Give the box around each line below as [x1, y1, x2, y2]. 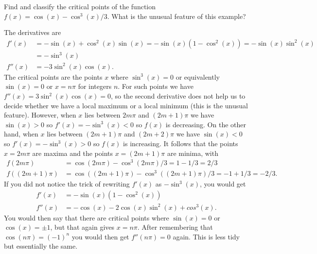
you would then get [71, 231, 129, 241]
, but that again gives [50, 222, 115, 232]
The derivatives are [4, 27, 61, 37]
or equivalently [176, 71, 220, 82]
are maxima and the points [32, 148, 113, 158]
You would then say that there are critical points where [4, 212, 169, 222]
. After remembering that [137, 222, 213, 232]
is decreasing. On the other [165, 119, 246, 129]
